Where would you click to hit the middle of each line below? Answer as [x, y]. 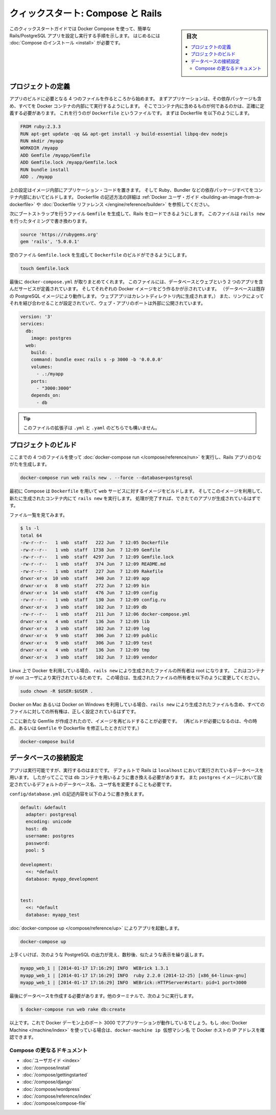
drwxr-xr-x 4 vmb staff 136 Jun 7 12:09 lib [85, 621]
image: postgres [51, 338]
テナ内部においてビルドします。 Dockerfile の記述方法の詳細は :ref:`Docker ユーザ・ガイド [104, 197]
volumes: [42, 367]
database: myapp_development [62, 879]
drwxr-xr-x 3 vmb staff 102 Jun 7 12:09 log [85, 628]
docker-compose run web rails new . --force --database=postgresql [107, 478]
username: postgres [50, 836]
